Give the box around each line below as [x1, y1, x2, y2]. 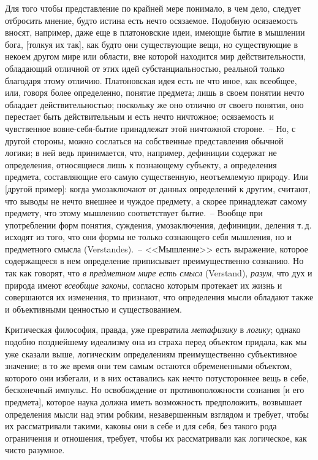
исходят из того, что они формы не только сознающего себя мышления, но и [5, 230, 292, 243]
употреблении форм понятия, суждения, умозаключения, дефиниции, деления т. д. [5, 218, 312, 231]
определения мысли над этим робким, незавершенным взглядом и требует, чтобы [5, 407, 309, 420]
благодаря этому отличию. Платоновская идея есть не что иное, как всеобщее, [5, 74, 297, 87]
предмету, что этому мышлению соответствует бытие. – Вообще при [5, 206, 263, 219]
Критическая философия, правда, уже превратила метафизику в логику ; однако [5, 323, 301, 336]
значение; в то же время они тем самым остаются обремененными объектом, [5, 359, 292, 372]
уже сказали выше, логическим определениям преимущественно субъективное [5, 347, 297, 360]
